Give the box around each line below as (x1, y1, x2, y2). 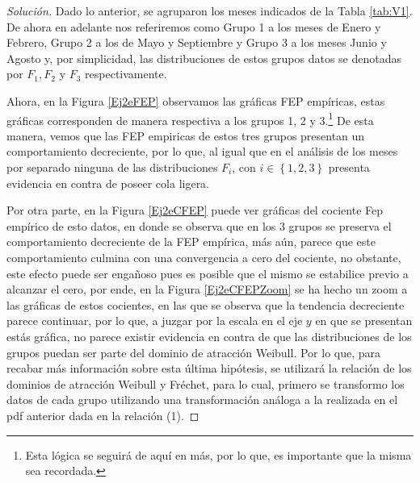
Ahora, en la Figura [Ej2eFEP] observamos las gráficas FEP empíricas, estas (6, 92, 385, 109)
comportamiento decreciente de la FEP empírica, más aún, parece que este (6, 233, 376, 250)
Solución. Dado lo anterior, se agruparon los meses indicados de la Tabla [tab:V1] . (6, 2, 413, 19)
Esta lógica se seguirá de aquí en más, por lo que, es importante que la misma (25, 446, 412, 463)
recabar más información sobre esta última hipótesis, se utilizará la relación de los (6, 360, 412, 377)
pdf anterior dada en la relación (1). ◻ (6, 406, 199, 423)
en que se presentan (315, 312, 413, 329)
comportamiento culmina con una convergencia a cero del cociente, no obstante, (6, 248, 401, 265)
